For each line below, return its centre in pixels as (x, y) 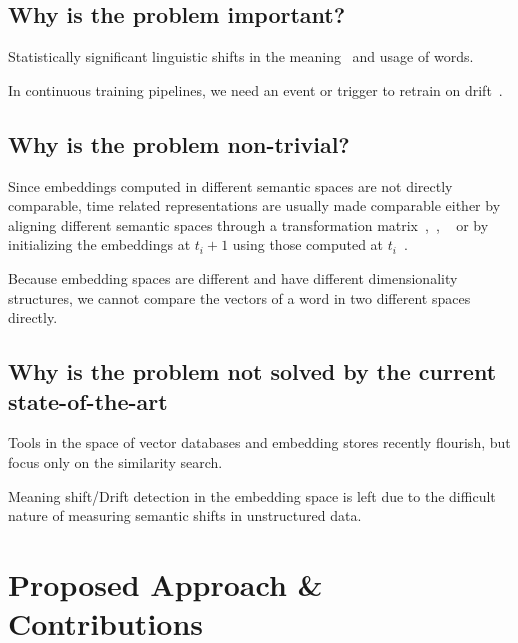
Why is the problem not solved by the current (252, 371)
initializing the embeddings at (99, 244)
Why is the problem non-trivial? (179, 143)
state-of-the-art (88, 400)
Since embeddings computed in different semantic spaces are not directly (230, 185)
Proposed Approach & (165, 583)
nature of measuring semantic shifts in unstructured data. (185, 515)
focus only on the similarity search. (115, 461)
